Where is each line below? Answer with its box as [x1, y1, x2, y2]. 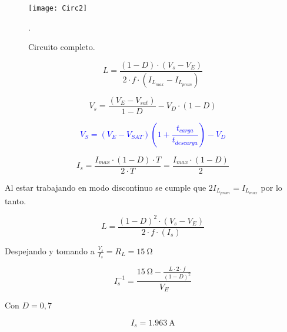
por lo [261, 181, 282, 193]
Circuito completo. [28, 41, 95, 53]
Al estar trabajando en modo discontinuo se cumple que [5, 181, 206, 193]
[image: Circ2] [28, 4, 88, 12]
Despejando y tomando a [5, 244, 95, 257]
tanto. [5, 194, 26, 207]
